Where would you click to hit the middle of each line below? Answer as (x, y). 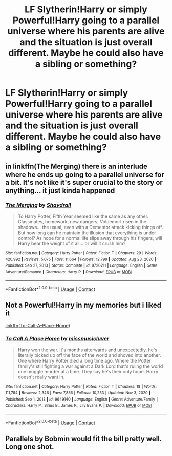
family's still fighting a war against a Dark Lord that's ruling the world (90, 366)
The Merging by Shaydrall (38, 205)
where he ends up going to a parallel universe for (85, 174)
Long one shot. (30, 446)
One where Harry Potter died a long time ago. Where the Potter (84, 361)
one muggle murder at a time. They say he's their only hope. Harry (88, 372)
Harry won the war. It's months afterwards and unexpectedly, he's (88, 350)
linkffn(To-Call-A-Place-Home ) (38, 325)
